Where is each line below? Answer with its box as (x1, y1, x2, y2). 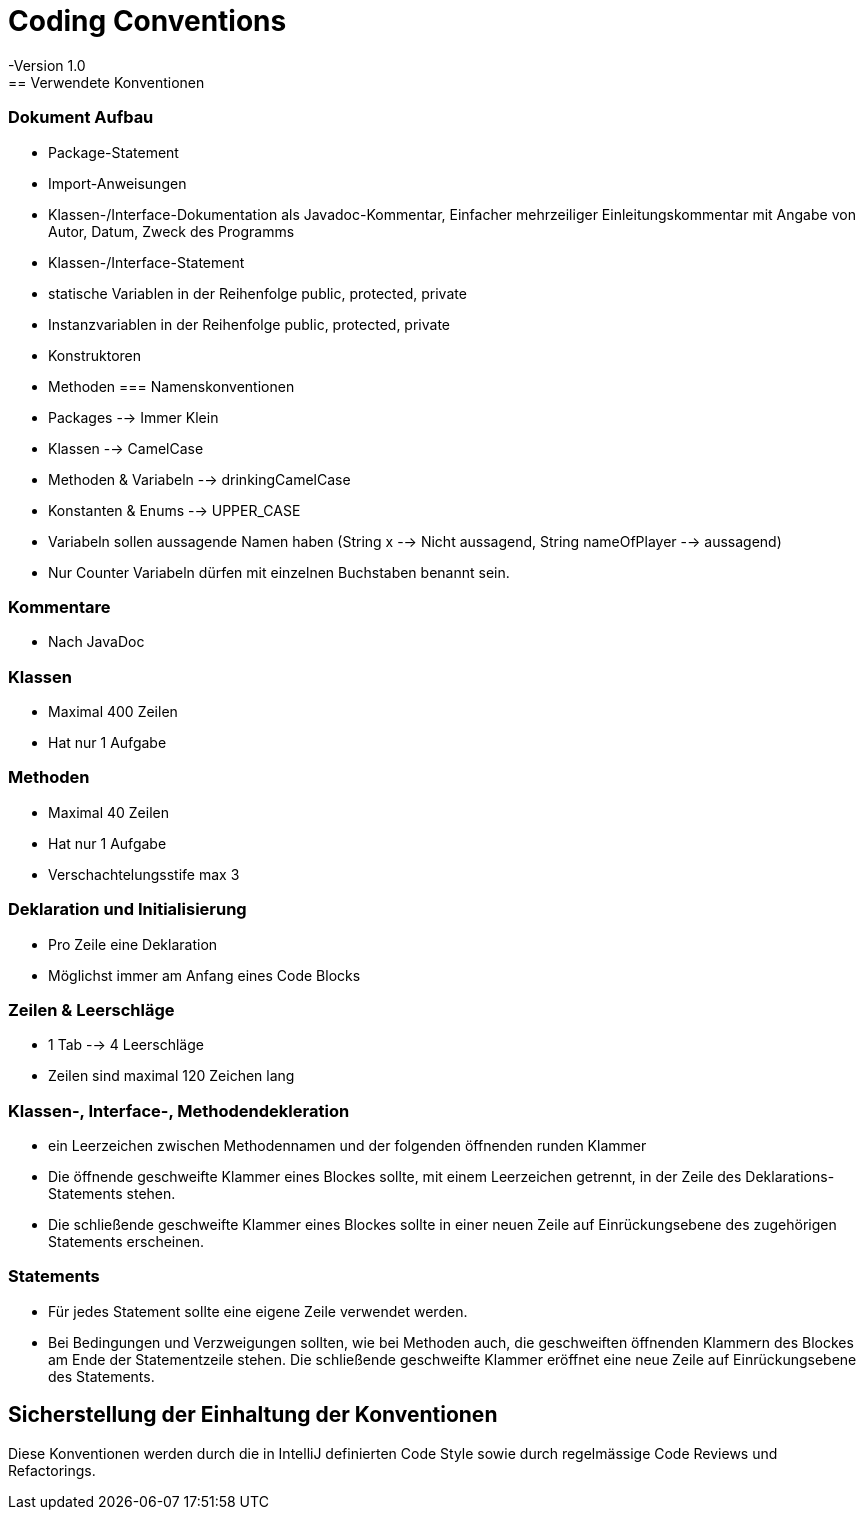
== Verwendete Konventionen (8, 73, 205, 91)
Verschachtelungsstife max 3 (48, 865, 240, 883)
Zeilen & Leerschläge (8, 999, 175, 1020)
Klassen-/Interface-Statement (48, 253, 245, 271)
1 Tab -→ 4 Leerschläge (48, 1036, 204, 1054)
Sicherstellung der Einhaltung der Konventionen (8, 1402, 498, 1428)
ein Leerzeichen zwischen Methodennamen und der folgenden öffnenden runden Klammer (48, 1137, 647, 1154)
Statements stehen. (48, 1185, 176, 1202)
